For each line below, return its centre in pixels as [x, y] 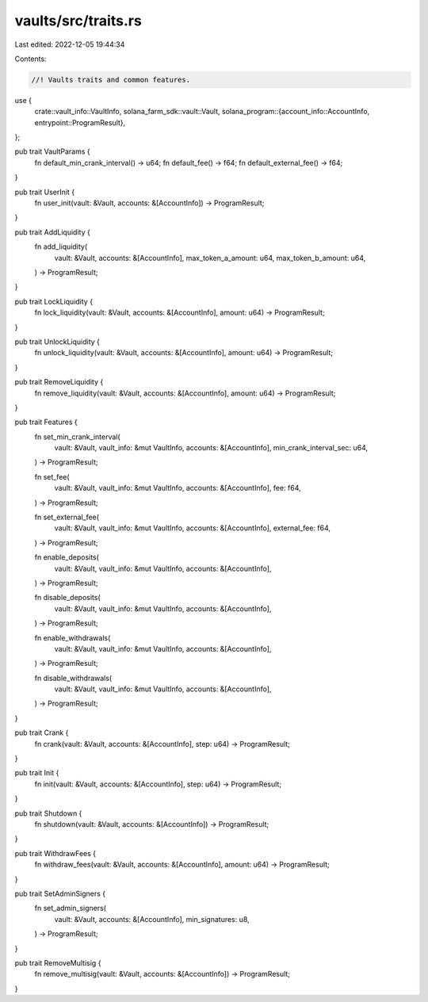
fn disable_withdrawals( [73, 678]
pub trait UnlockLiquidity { [57, 342]
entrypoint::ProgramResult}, [80, 122]
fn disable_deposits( [67, 598]
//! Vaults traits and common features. [111, 80]
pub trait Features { [46, 422]
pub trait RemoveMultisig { [58, 962]
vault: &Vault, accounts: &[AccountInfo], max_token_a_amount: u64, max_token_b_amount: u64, [210, 258]
